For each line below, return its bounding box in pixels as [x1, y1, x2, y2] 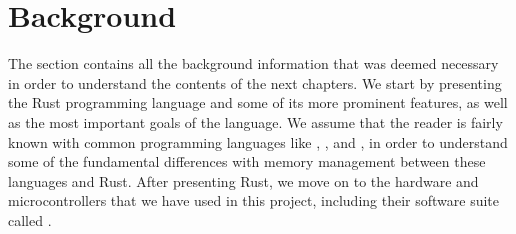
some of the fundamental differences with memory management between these [8, 151, 486, 172]
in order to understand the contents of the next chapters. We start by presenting [8, 72, 502, 93]
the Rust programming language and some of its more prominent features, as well [8, 92, 508, 113]
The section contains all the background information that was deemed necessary [8, 53, 499, 74]
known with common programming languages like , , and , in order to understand [8, 131, 508, 152]
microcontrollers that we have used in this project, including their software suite [8, 190, 500, 211]
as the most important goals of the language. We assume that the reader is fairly [8, 111, 503, 132]
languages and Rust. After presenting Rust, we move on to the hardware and [8, 170, 479, 191]
